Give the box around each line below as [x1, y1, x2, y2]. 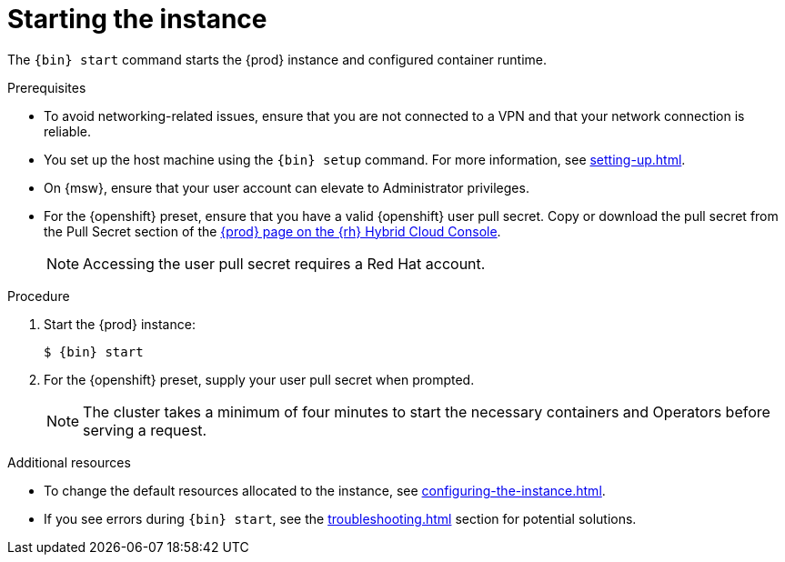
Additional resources [7, 454, 131, 470]
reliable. [44, 123, 92, 139]
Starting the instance [7, 4, 267, 35]
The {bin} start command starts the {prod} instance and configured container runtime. [7, 51, 548, 67]
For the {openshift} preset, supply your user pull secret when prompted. [44, 371, 475, 387]
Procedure [7, 287, 70, 304]
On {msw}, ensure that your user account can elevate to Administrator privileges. [44, 179, 529, 196]
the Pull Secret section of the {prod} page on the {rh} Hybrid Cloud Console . [44, 223, 501, 239]
